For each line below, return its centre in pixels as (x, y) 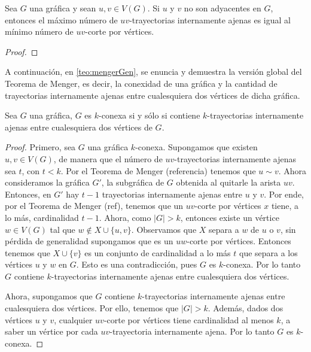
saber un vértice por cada (51, 331)
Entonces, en (28, 194)
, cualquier (73, 319)
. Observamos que (164, 229)
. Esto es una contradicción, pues (137, 264)
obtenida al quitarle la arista (228, 182)
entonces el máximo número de (61, 19)
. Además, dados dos (246, 308)
